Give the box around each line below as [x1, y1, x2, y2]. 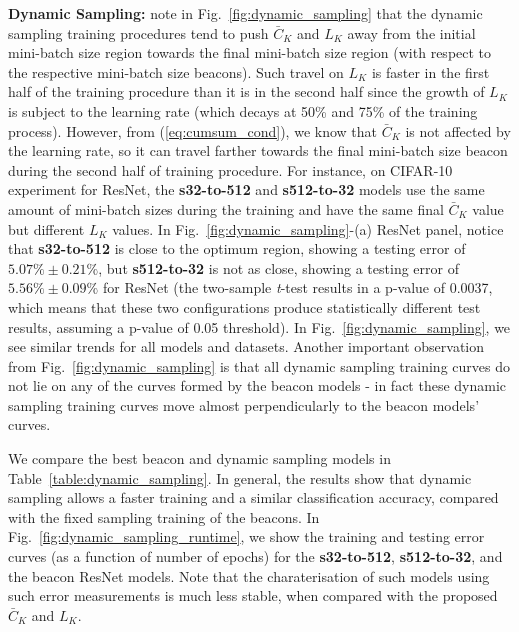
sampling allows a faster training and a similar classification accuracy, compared [8, 487, 499, 508]
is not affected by [405, 120, 511, 141]
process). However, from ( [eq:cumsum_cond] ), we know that [8, 120, 377, 141]
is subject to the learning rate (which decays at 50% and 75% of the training [8, 100, 478, 121]
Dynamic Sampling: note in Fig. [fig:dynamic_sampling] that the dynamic [8, 3, 483, 23]
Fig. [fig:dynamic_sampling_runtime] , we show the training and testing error [8, 526, 485, 547]
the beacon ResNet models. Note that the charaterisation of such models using [8, 565, 490, 586]
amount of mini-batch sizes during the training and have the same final [8, 198, 444, 219]
